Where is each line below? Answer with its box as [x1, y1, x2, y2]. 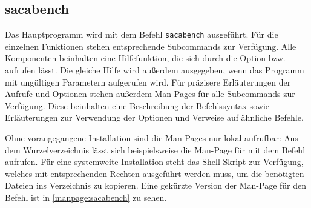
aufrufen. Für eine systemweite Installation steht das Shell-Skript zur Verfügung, [5, 155, 304, 168]
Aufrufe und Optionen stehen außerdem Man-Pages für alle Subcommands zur [5, 87, 295, 100]
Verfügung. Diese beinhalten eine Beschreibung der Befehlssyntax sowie [5, 99, 270, 112]
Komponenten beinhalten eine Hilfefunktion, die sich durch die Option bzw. [5, 52, 286, 64]
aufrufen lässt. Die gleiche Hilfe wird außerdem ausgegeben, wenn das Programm [5, 64, 304, 76]
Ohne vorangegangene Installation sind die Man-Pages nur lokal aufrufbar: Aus [5, 132, 298, 144]
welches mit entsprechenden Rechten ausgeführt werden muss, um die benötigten [5, 167, 304, 179]
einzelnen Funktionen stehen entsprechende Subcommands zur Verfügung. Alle [5, 39, 296, 52]
